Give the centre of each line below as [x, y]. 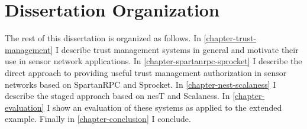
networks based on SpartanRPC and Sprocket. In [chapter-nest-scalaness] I [140, 84]
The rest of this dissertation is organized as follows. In [103, 38]
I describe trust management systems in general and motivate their [177, 49]
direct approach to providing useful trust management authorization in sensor [146, 72]
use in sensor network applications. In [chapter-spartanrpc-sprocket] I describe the [153, 61]
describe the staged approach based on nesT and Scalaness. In [117, 96]
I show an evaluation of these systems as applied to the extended [164, 107]
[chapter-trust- [230, 38]
